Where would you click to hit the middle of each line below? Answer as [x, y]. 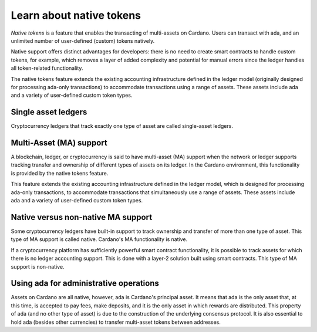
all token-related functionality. [47, 68]
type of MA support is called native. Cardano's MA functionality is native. [99, 239]
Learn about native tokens [76, 15]
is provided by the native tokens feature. [60, 173]
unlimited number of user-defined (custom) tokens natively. [83, 40]
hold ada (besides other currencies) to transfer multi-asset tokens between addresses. [116, 322]
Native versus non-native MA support [82, 217]
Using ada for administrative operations [85, 284]
